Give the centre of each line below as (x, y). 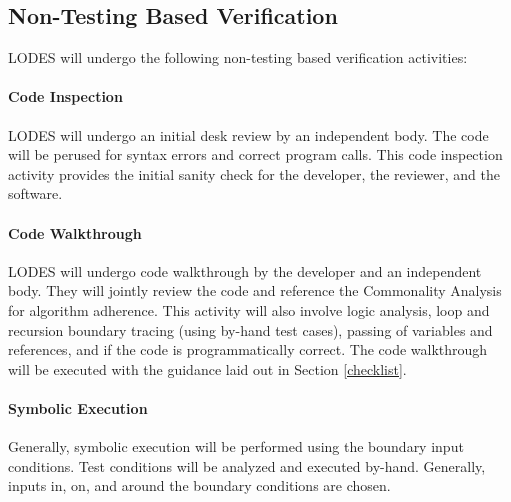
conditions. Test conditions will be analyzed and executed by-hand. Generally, (247, 465)
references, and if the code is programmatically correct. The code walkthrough (248, 349)
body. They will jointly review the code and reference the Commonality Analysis (255, 290)
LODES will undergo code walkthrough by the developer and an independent (245, 270)
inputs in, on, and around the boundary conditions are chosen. (199, 485)
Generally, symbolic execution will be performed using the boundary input (236, 446)
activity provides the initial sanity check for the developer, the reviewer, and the (254, 173)
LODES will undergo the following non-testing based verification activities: (238, 57)
